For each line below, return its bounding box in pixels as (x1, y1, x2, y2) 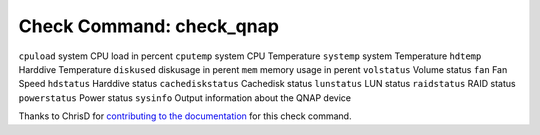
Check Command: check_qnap (18, 15, 280, 37)
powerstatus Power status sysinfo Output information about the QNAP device (18, 91, 352, 104)
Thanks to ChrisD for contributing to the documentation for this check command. (18, 110, 352, 122)
